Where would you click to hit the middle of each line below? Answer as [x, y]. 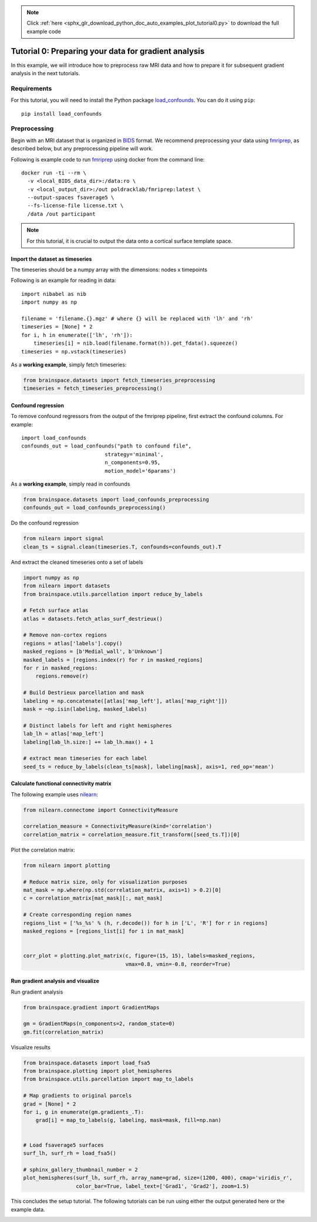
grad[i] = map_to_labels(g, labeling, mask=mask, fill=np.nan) [129, 1120]
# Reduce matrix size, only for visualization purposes [105, 882]
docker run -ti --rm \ [54, 173]
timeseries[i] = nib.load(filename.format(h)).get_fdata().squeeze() [136, 343]
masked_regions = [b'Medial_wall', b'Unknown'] [93, 652]
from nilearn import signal [63, 538]
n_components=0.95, [133, 463]
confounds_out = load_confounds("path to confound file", [107, 446]
